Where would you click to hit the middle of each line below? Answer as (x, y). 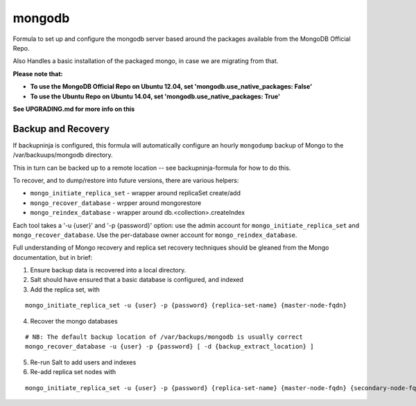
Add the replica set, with (65, 289)
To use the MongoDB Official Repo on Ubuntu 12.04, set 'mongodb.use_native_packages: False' (171, 87)
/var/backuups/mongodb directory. (63, 155)
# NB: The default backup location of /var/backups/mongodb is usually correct (164, 337)
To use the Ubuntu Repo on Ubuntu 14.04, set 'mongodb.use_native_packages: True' (155, 96)
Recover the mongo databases (74, 321)
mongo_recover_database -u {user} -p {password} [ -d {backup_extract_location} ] (170, 347)
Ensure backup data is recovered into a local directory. (108, 270)
